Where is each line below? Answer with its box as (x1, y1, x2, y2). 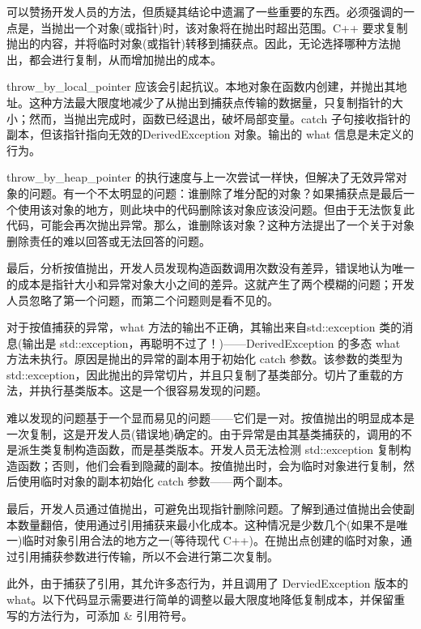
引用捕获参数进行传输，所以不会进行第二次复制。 (17, 547, 279, 564)
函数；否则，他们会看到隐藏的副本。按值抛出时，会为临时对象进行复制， (17, 456, 403, 473)
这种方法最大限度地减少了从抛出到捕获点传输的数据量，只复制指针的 (28, 93, 392, 110)
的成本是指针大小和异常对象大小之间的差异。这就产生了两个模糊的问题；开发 (6, 275, 415, 292)
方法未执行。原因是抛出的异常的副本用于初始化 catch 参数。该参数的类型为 (6, 350, 403, 367)
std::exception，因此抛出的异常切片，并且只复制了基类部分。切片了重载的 (6, 366, 393, 383)
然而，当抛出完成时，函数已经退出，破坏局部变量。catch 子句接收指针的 (28, 109, 410, 126)
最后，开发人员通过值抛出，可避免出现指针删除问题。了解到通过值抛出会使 (6, 500, 403, 517)
